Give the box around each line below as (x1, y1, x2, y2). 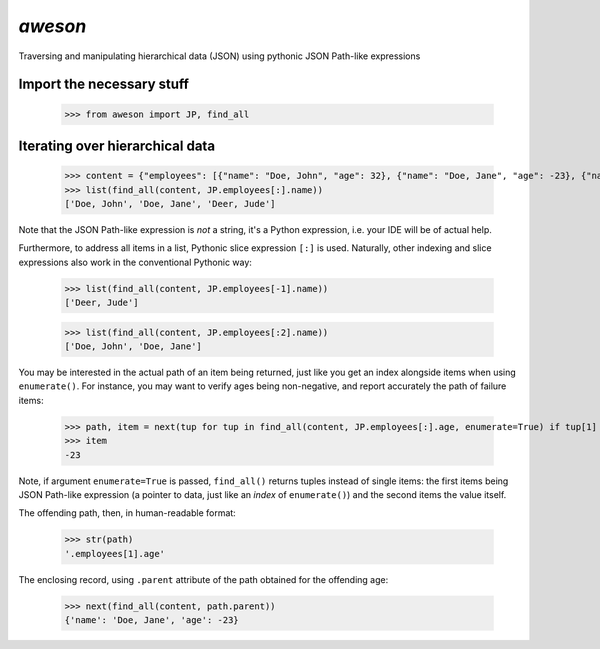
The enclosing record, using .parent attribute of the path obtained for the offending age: (18, 573, 389, 585)
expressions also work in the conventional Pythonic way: (18, 256, 252, 268)
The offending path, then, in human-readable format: (18, 507, 237, 519)
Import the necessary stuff (18, 76, 190, 93)
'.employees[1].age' (64, 548, 165, 559)
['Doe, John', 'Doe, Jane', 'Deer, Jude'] (64, 198, 276, 209)
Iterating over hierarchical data (18, 137, 215, 154)
